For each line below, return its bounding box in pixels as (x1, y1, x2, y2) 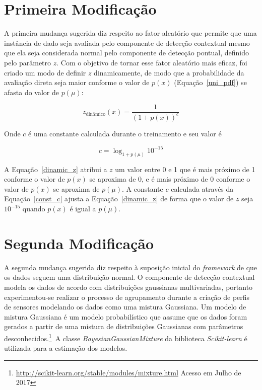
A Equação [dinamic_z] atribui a (4, 164, 107, 174)
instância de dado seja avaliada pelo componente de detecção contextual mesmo (4, 37, 250, 48)
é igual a (70, 203, 96, 214)
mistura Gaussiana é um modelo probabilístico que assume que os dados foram (4, 311, 247, 322)
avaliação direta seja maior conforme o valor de (4, 77, 150, 88)
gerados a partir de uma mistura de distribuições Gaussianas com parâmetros (4, 321, 243, 332)
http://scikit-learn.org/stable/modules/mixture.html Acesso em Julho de (16, 367, 241, 377)
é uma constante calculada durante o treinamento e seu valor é (28, 128, 222, 138)
